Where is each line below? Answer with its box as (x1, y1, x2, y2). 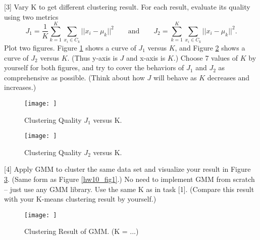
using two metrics (4, 11, 59, 22)
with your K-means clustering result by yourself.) (4, 194, 157, 204)
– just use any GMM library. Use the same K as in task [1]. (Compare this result (4, 183, 254, 194)
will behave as (153, 72, 197, 82)
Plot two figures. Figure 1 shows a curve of (4, 42, 136, 53)
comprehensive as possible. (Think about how (4, 72, 145, 82)
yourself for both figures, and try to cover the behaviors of (4, 62, 184, 73)
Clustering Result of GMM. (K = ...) (24, 226, 139, 236)
